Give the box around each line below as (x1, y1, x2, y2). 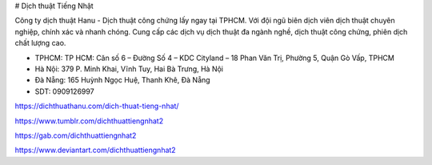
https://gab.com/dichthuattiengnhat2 (14, 131, 137, 140)
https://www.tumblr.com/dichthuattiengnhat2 (14, 116, 164, 126)
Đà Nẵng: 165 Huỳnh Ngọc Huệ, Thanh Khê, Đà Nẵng (34, 75, 211, 85)
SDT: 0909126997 (34, 87, 95, 96)
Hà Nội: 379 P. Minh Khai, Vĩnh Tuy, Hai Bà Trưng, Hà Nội (34, 64, 224, 74)
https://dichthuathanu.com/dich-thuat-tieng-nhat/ (14, 101, 179, 111)
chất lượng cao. (14, 38, 66, 48)
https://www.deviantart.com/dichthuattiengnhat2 (14, 145, 176, 155)
